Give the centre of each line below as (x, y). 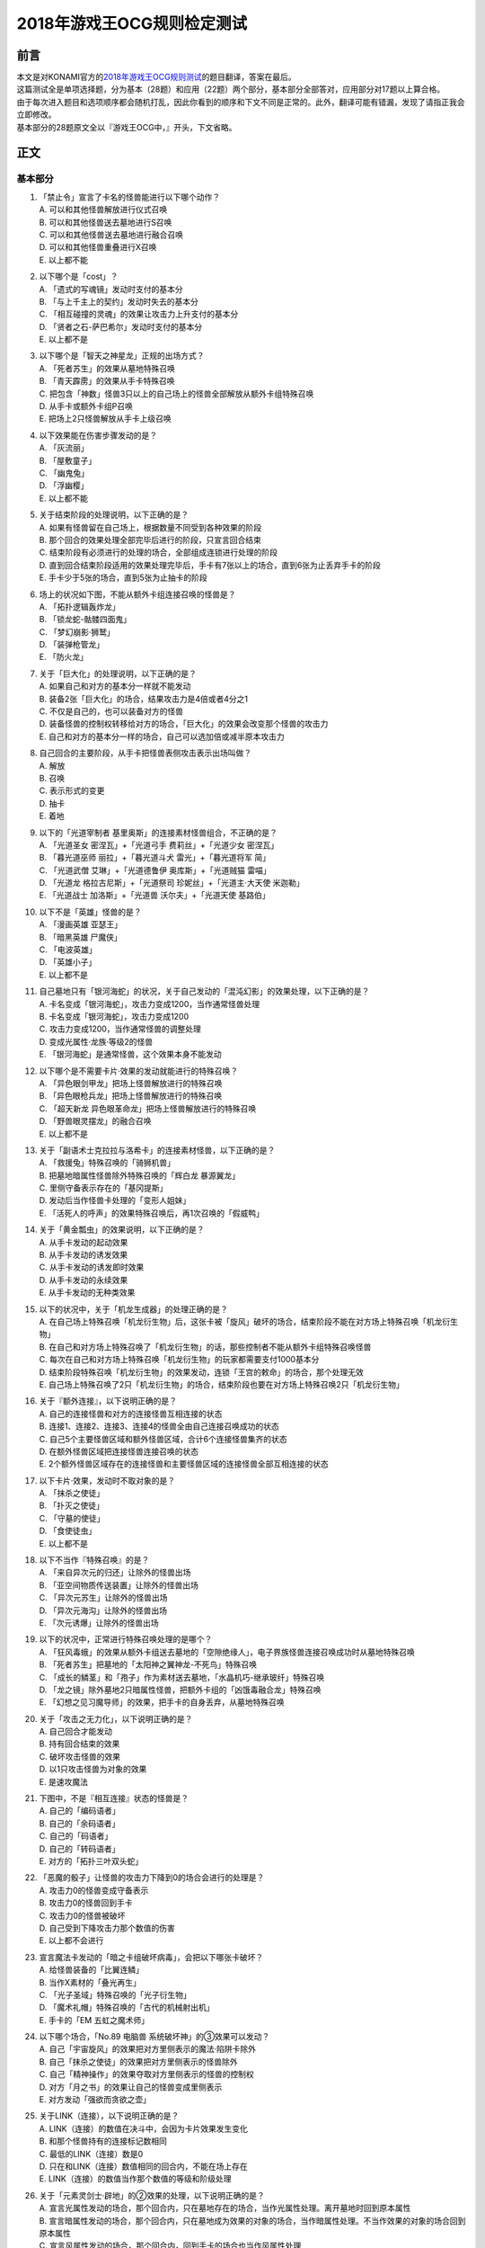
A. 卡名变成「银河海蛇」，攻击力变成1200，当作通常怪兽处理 (150, 1004)
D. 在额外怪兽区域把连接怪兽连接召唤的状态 (119, 1451)
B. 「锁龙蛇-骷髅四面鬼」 (85, 620)
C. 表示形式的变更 (72, 790)
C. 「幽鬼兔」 (64, 473)
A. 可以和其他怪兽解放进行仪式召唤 (103, 210)
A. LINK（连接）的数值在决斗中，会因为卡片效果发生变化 (144, 2128)
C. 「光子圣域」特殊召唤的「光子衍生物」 (115, 1994)
